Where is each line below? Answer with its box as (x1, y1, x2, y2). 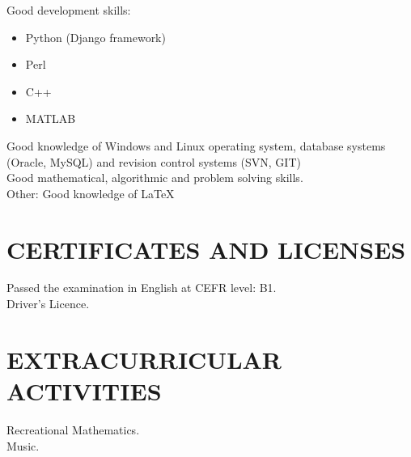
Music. (6, 437, 40, 454)
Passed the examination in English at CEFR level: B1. (6, 279, 277, 296)
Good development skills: (6, 2, 131, 18)
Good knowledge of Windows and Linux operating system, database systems (6, 137, 386, 154)
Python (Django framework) (25, 28, 166, 45)
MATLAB (25, 110, 76, 127)
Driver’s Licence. (6, 295, 90, 312)
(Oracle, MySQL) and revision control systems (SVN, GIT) (6, 153, 301, 170)
